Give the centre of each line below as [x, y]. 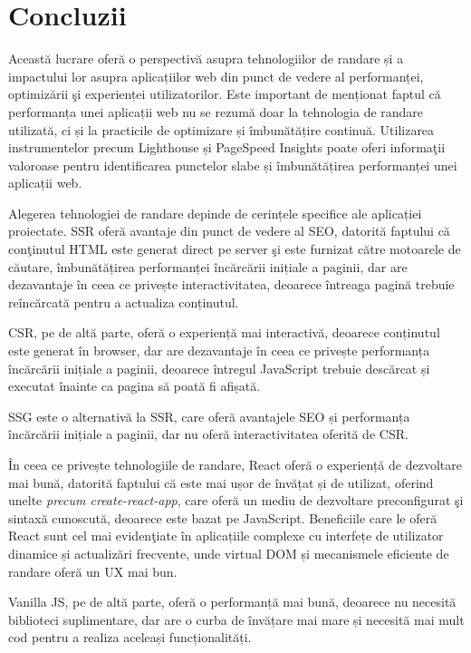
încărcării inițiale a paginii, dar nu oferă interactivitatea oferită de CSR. [208, 434]
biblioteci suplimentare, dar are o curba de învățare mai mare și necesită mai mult [236, 619]
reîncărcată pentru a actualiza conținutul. [124, 302]
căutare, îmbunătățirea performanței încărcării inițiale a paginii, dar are [208, 266]
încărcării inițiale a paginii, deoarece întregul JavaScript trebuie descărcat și [219, 368]
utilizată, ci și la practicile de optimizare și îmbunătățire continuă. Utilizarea [221, 129]
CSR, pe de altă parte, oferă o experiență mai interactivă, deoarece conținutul [224, 332]
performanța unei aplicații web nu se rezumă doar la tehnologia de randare [216, 111]
